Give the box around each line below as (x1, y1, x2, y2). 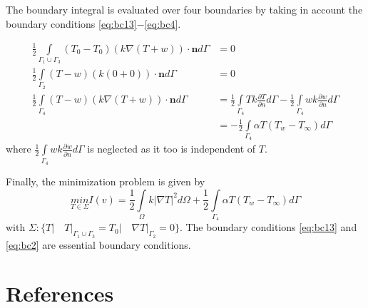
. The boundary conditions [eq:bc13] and (179, 220, 357, 235)
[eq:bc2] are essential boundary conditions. (6, 237, 191, 252)
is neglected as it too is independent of (87, 141, 256, 156)
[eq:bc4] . (144, 16, 181, 31)
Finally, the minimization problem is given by (6, 174, 205, 189)
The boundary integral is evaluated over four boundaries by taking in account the (6, 2, 363, 16)
